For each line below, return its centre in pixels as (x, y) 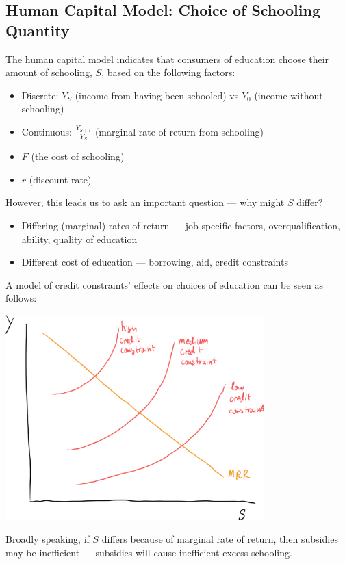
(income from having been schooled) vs (157, 95)
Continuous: (47, 131)
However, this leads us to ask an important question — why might (145, 202)
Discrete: (40, 95)
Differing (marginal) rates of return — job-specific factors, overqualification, (181, 225)
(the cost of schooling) (78, 156)
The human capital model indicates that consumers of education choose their (167, 59)
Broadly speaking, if (48, 539)
